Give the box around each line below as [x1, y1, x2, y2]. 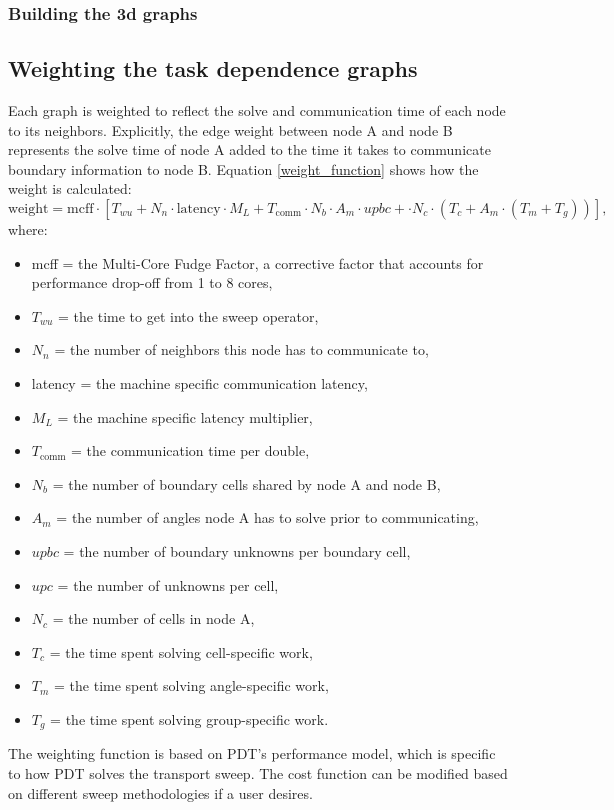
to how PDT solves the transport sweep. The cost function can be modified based [8, 762, 508, 783]
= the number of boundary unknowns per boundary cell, [63, 540, 411, 561]
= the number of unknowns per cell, [57, 574, 279, 595]
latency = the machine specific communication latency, [31, 372, 368, 393]
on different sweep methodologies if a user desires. [8, 782, 313, 803]
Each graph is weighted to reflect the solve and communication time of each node [8, 100, 506, 121]
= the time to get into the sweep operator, [58, 305, 319, 326]
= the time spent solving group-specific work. [50, 708, 329, 729]
